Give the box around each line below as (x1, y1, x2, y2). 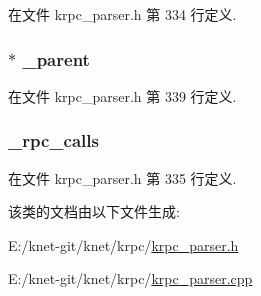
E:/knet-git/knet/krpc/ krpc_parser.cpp (8, 268, 253, 289)
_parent (22, 46, 90, 71)
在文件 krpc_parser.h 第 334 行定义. (8, 4, 237, 24)
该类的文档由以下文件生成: (8, 201, 180, 222)
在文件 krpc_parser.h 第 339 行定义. (8, 85, 237, 106)
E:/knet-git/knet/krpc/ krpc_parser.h (8, 234, 239, 255)
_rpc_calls (8, 128, 99, 153)
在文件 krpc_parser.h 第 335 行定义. (8, 167, 237, 188)
